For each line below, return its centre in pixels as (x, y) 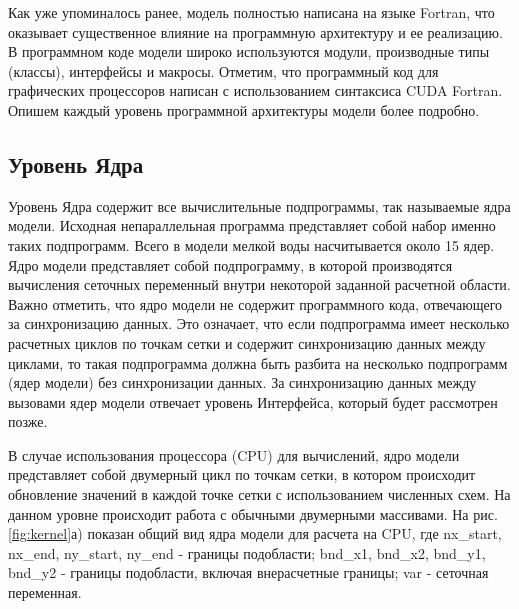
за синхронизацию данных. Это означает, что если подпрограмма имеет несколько (259, 323)
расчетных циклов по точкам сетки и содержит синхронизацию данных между (247, 342)
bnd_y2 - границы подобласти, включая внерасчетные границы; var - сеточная (248, 572)
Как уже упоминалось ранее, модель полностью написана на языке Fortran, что (251, 12)
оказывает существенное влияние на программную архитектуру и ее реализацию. (255, 31)
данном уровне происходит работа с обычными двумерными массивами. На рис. (253, 513)
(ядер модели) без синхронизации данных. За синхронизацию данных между (242, 382)
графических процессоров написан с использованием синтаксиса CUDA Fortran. (255, 90)
